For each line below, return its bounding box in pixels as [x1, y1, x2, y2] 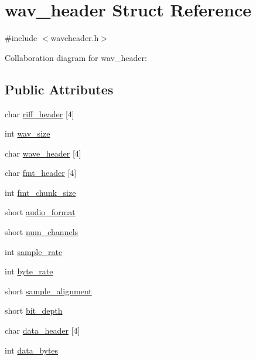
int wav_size [5, 127, 50, 140]
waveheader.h [50, 32, 99, 44]
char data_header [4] [5, 324, 80, 337]
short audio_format [5, 206, 76, 218]
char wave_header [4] [5, 147, 81, 159]
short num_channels [5, 226, 78, 238]
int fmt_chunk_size [5, 186, 76, 198]
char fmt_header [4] [5, 167, 77, 179]
